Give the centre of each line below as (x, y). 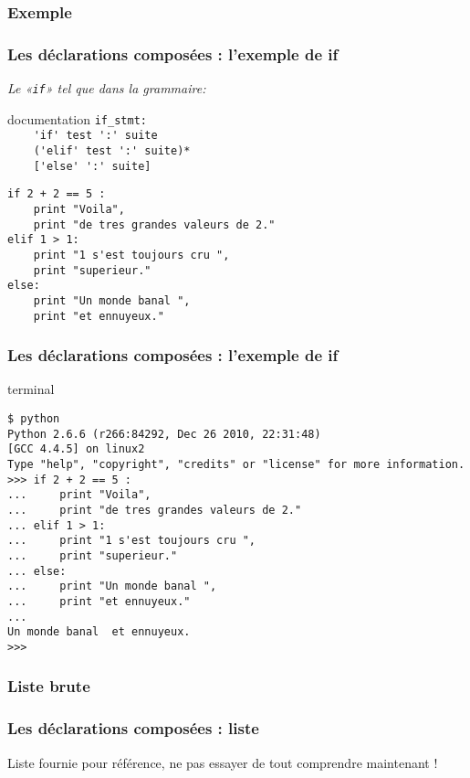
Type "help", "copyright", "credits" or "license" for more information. (236, 465)
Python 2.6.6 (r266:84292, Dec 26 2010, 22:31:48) (164, 434)
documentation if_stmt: (77, 118)
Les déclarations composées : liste (133, 728)
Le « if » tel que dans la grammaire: (107, 88)
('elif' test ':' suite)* (112, 151)
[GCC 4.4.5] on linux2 (76, 449)
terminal (31, 389)
